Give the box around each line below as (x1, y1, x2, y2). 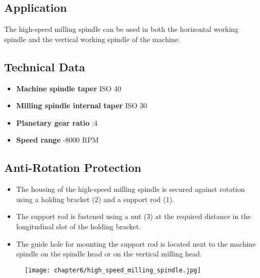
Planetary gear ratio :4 (16, 117, 98, 128)
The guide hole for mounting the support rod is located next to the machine (16, 238, 256, 249)
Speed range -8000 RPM (16, 134, 99, 145)
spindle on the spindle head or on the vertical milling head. (16, 248, 202, 259)
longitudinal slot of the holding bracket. (16, 221, 141, 231)
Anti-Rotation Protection (4, 160, 142, 175)
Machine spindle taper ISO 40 (16, 83, 122, 93)
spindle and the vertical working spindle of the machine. (4, 33, 181, 44)
